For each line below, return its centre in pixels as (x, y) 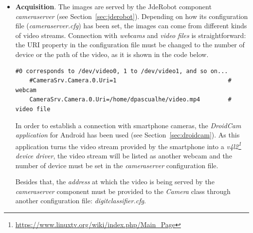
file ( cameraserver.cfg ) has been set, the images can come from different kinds (131, 26)
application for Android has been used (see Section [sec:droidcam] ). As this (127, 135)
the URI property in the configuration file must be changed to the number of (130, 45)
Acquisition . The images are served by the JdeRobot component (113, 6)
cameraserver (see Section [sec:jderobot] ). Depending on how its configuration (132, 16)
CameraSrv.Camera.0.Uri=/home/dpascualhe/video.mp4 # (130, 100)
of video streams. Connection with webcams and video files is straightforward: (131, 35)
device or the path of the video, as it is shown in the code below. (112, 54)
